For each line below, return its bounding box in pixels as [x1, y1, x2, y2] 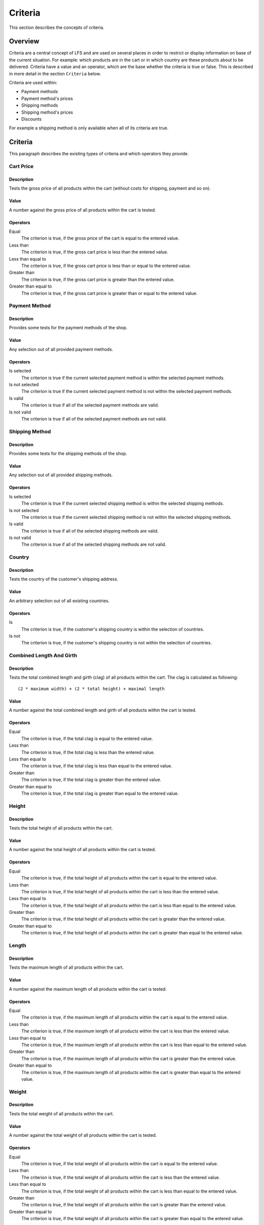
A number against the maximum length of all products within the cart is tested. [9, 986, 167, 992]
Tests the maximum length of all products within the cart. [9, 964, 124, 970]
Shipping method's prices [21, 109, 73, 115]
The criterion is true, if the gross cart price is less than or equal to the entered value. [21, 263, 191, 269]
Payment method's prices [21, 96, 73, 101]
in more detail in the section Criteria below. [9, 71, 101, 76]
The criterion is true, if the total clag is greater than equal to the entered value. [21, 790, 179, 796]
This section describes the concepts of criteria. [9, 24, 105, 30]
